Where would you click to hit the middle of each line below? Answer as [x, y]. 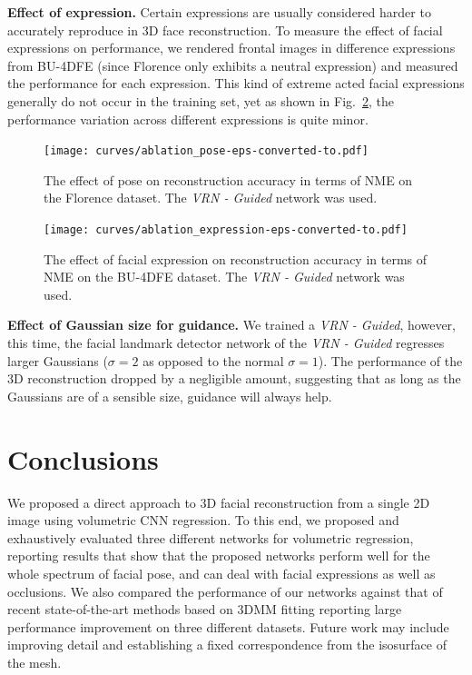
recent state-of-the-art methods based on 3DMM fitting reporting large [205, 609]
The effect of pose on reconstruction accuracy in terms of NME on [228, 179]
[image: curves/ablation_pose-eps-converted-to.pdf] [206, 151]
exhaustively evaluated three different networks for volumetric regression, [211, 537]
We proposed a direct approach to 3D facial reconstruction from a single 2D [219, 502]
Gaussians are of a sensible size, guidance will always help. [170, 396]
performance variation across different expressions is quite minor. [188, 119]
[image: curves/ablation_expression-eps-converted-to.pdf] [226, 230]
